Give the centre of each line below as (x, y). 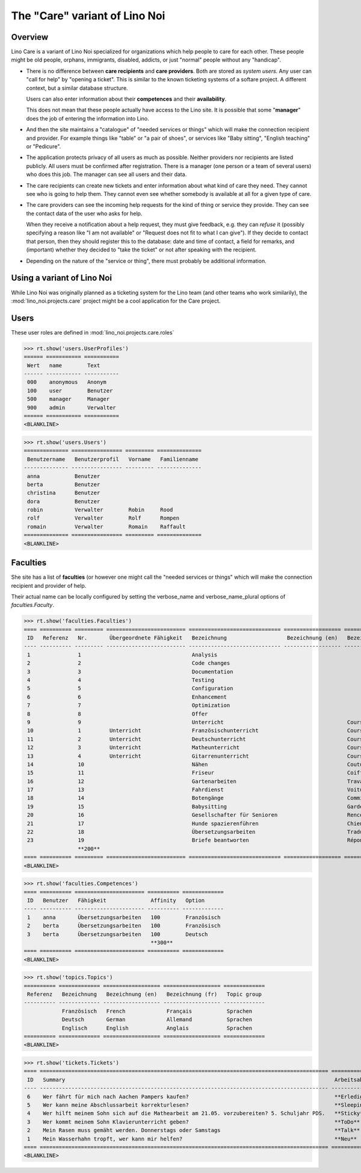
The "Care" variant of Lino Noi (88, 16)
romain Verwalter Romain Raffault (106, 527)
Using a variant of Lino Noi (62, 278)
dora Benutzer (64, 501)
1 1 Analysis (122, 655)
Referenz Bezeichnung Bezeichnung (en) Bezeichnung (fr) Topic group (144, 994)
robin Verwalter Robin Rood (100, 510)
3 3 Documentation (130, 671)
